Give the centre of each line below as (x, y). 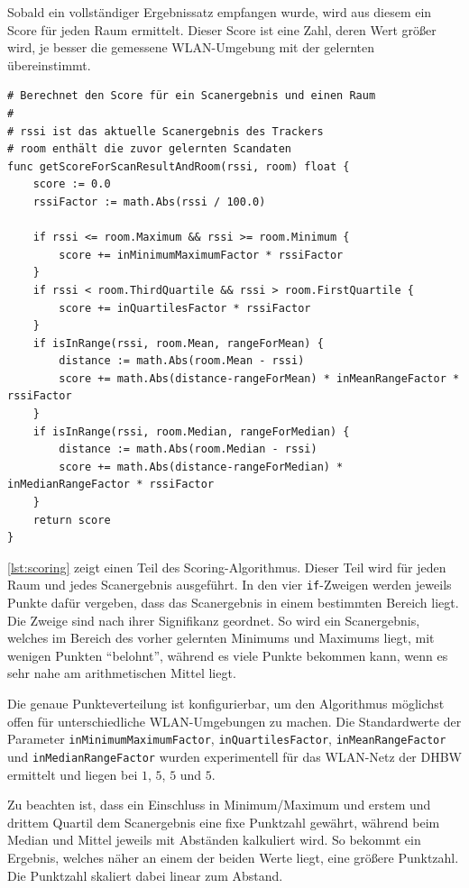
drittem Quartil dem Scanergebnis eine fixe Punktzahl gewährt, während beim (224, 822)
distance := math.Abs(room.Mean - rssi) (182, 361)
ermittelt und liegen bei (73, 774)
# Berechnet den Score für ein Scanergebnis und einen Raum (192, 96)
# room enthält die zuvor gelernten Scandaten (149, 149)
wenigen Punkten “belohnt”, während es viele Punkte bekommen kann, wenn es (228, 655)
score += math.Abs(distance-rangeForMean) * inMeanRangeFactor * (259, 378)
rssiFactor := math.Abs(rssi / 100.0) (149, 201)
